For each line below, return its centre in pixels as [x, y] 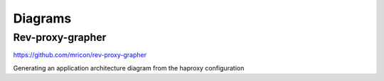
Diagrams [42, 18]
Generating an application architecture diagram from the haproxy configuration [129, 68]
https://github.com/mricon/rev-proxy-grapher [80, 55]
